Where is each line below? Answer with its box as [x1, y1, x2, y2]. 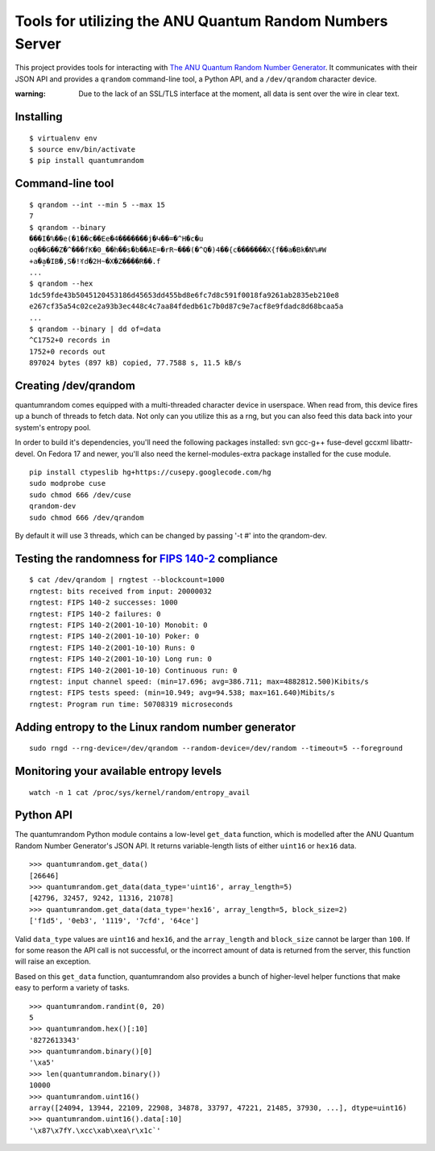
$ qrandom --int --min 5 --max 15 [29, 200, 165, 209]
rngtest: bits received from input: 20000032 [29, 586, 213, 596]
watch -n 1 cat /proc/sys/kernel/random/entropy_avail [29, 788, 251, 797]
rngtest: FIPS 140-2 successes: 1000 [29, 598, 179, 607]
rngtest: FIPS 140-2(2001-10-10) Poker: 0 [29, 632, 200, 641]
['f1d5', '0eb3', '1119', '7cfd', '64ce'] [29, 916, 200, 926]
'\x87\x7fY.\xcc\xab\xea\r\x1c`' [29, 1126, 161, 1135]
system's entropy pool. [14, 422, 92, 432]
